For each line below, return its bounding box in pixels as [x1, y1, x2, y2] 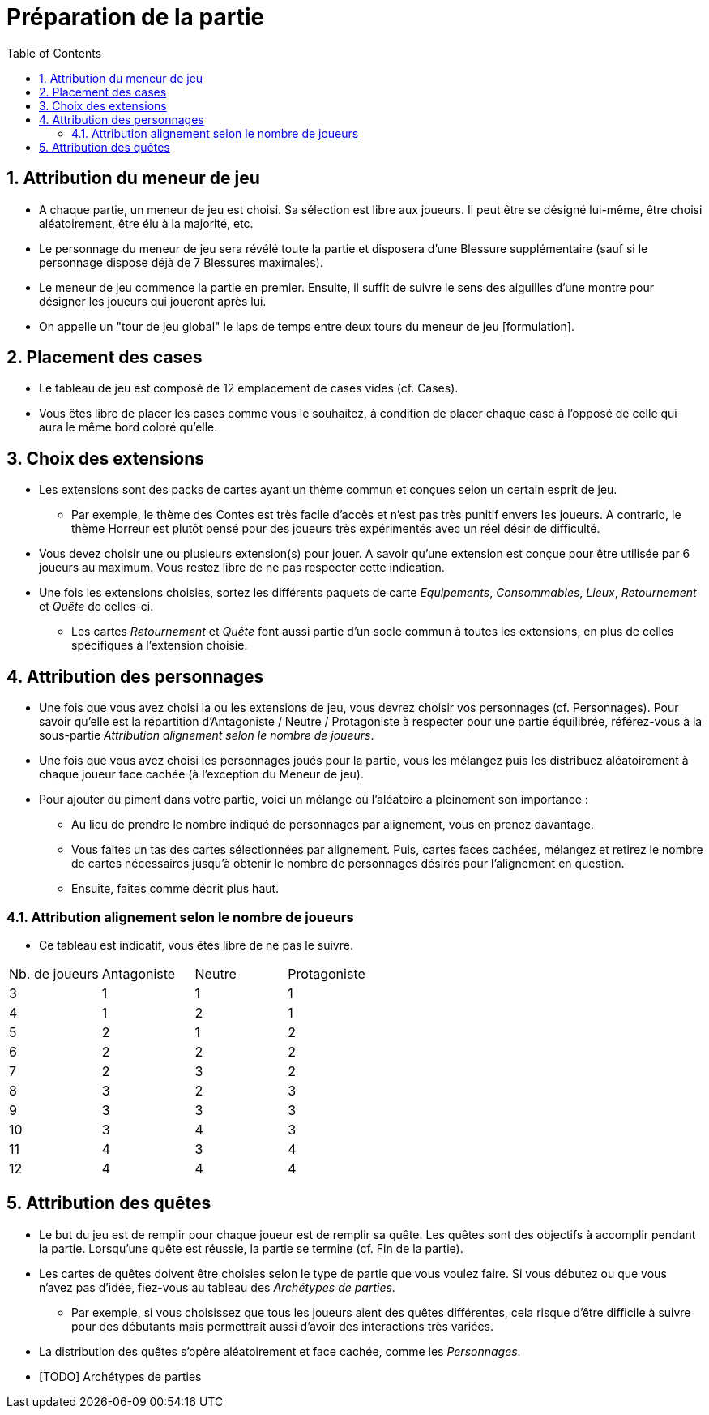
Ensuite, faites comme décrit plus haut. [71, 881, 280, 896]
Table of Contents [6, 45, 102, 60]
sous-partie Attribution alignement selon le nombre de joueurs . [39, 728, 374, 743]
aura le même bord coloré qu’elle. [39, 420, 218, 435]
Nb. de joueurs [9, 965, 99, 982]
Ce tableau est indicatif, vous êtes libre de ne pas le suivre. [39, 937, 353, 952]
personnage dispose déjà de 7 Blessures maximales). [39, 255, 323, 269]
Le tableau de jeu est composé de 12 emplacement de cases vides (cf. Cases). [39, 381, 459, 396]
